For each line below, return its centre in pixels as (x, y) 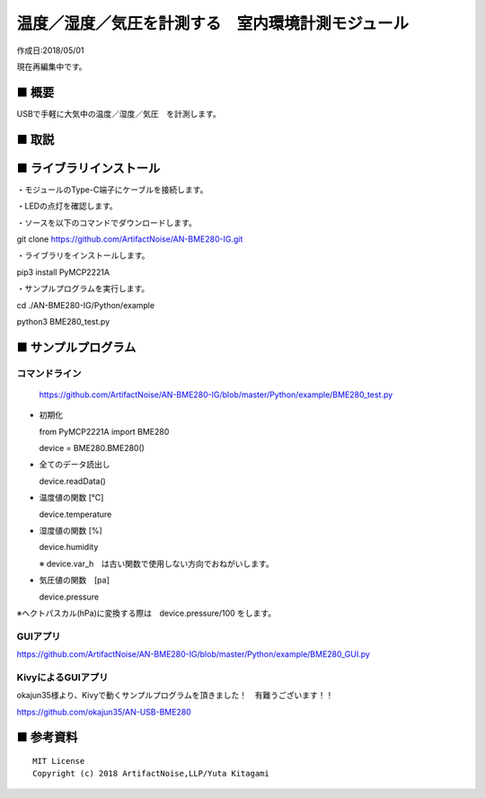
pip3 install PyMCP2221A (63, 272)
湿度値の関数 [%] (71, 530)
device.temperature (75, 514)
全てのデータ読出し (75, 465)
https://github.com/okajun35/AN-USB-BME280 (104, 712)
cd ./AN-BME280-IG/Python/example (86, 305)
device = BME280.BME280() (92, 448)
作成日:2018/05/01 (50, 50)
